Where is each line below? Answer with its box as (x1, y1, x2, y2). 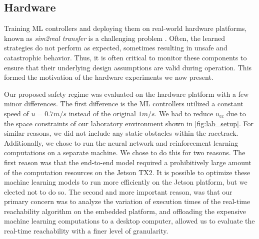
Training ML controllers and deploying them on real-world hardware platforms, (4, 23, 247, 33)
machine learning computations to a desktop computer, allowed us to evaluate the (4, 216, 255, 226)
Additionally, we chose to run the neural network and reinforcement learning (4, 137, 238, 148)
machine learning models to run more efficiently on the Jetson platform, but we (4, 177, 247, 187)
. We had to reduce (154, 108, 213, 118)
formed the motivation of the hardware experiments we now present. (4, 72, 213, 82)
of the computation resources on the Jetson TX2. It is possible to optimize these (4, 167, 250, 177)
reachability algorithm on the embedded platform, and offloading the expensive (4, 206, 246, 216)
